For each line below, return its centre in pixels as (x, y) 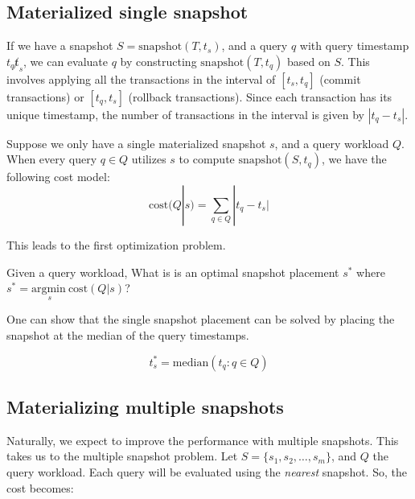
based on (308, 61)
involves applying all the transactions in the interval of (141, 78)
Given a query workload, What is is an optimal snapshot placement (173, 272)
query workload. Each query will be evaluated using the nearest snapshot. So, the (207, 471)
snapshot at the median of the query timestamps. (128, 334)
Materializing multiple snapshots (145, 406)
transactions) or (45, 96)
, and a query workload (332, 143)
